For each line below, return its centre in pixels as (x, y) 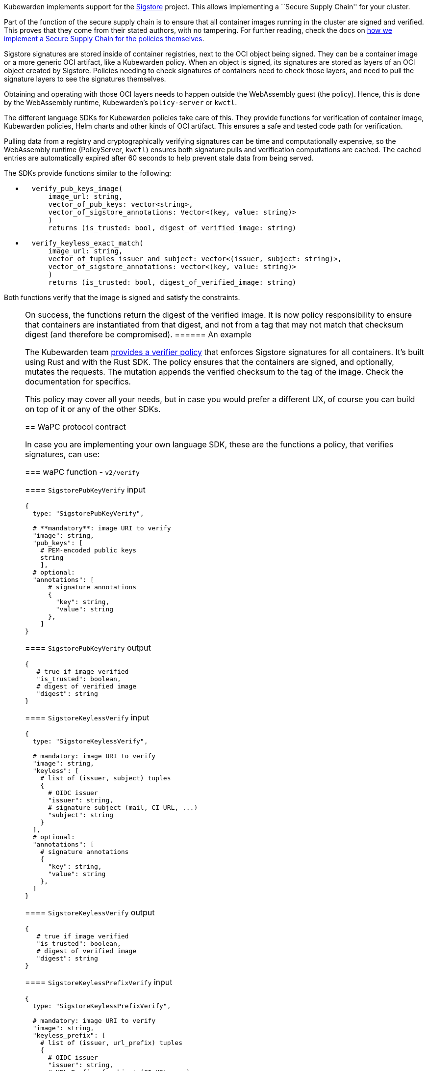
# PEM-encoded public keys (88, 550)
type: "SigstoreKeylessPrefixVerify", (102, 1006)
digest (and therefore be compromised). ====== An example (138, 334)
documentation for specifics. (78, 382)
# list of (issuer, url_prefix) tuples (111, 1043)
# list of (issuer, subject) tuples (106, 778)
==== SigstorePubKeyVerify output (88, 648)
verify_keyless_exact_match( (88, 243)
